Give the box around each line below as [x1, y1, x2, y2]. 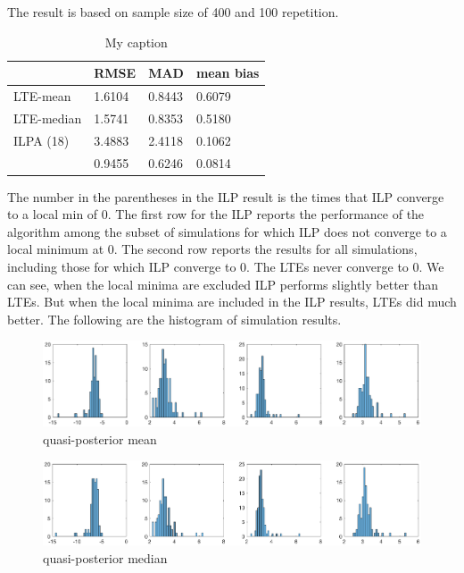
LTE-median [13, 108, 82, 127]
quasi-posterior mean [43, 429, 157, 448]
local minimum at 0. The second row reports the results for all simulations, [7, 240, 418, 258]
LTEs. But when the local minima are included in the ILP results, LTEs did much [7, 292, 457, 311]
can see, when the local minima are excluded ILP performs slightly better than [7, 274, 438, 293]
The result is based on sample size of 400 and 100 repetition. [7, 3, 339, 21]
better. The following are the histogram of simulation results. [7, 309, 342, 328]
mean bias [195, 63, 260, 82]
